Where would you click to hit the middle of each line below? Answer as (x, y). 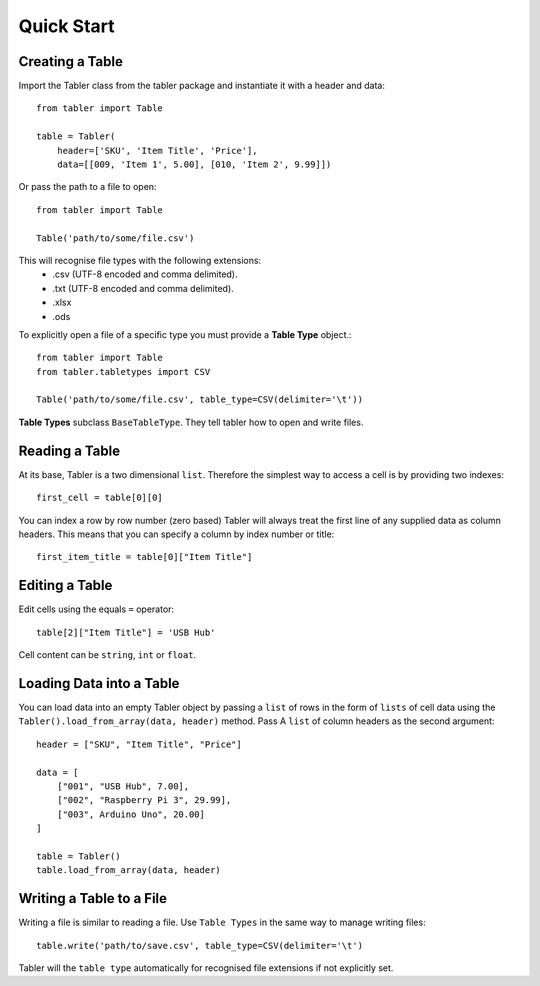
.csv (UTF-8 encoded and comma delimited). (145, 274)
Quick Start (66, 26)
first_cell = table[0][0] (100, 498)
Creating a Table (71, 61)
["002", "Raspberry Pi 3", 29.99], (144, 800)
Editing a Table (65, 585)
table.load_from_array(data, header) (129, 870)
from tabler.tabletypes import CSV (123, 371)
